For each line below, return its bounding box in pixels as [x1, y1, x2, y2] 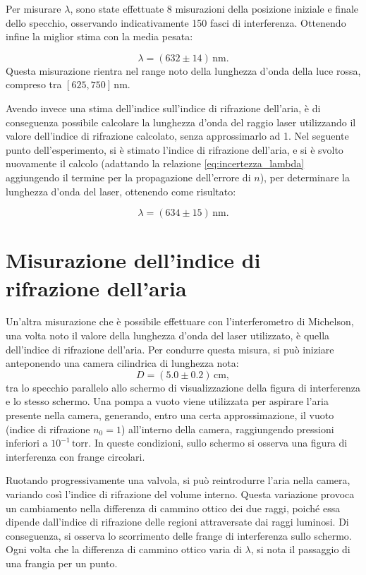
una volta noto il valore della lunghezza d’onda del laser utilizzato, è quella [6, 328, 330, 343]
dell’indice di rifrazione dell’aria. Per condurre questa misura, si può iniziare [6, 341, 334, 356]
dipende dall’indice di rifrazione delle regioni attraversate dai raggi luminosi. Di [6, 514, 349, 529]
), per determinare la [260, 169, 350, 184]
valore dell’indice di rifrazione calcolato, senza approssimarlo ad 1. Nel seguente [6, 128, 349, 143]
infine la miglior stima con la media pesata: [6, 29, 193, 44]
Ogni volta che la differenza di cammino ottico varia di [6, 542, 242, 557]
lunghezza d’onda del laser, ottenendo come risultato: [6, 183, 236, 198]
